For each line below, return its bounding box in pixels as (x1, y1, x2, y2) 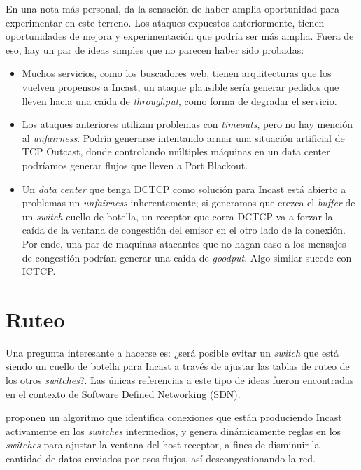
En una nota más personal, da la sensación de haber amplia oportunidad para (6, 1, 340, 15)
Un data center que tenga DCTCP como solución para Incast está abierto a (22, 181, 346, 196)
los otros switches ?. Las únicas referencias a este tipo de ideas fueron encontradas (6, 373, 354, 387)
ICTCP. (22, 264, 56, 278)
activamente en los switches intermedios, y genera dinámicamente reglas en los (6, 423, 341, 438)
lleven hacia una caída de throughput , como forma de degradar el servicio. (22, 93, 337, 108)
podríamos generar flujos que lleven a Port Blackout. (22, 157, 248, 172)
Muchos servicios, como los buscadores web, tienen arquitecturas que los (22, 66, 332, 80)
